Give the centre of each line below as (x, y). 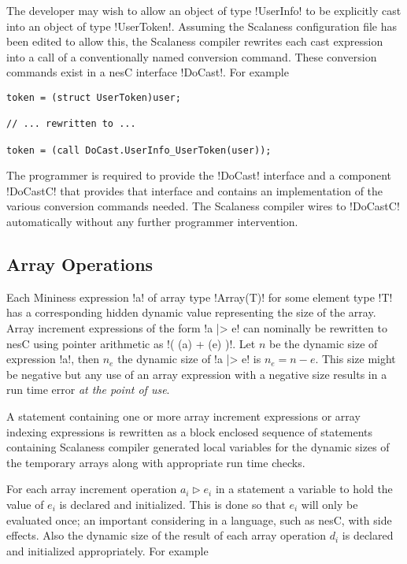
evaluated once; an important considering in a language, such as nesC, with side (199, 519)
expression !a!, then (53, 359)
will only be (329, 504)
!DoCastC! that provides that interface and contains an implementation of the (195, 190)
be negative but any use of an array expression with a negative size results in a (197, 374)
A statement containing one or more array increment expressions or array (183, 416)
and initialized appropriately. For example (107, 550)
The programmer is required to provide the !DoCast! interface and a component (199, 175)
